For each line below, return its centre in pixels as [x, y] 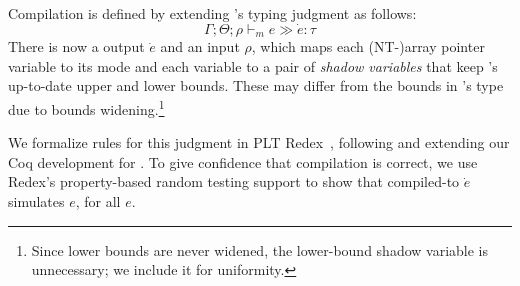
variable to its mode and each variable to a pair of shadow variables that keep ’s [253, 65]
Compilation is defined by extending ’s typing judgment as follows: [212, 13]
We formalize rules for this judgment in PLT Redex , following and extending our [259, 142]
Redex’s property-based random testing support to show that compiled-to [234, 181]
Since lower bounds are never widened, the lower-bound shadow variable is [259, 249]
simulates [36, 201]
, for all [98, 201]
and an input [200, 46]
